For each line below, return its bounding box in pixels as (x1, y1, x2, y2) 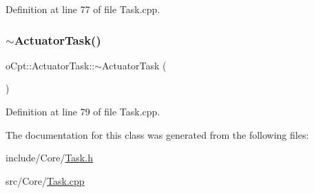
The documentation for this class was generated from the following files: (6, 127, 309, 141)
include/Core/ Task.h (6, 150, 93, 165)
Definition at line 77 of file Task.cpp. (6, 2, 160, 16)
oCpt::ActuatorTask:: (6, 58, 95, 72)
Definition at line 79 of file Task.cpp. (6, 104, 160, 118)
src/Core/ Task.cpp (6, 173, 85, 188)
